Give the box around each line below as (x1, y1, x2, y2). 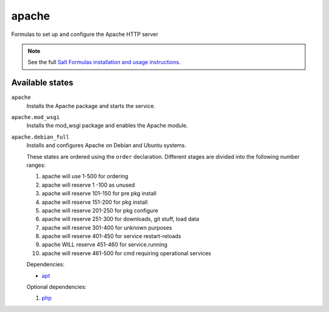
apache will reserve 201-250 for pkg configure (41, 206, 158, 214)
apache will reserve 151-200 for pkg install (41, 198, 148, 206)
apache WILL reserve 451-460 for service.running (41, 241, 168, 249)
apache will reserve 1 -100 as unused (41, 181, 135, 189)
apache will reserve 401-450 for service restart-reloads (41, 233, 182, 240)
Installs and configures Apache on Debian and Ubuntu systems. (26, 142, 186, 149)
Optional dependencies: (26, 283, 87, 291)
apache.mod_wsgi (11, 114, 60, 121)
